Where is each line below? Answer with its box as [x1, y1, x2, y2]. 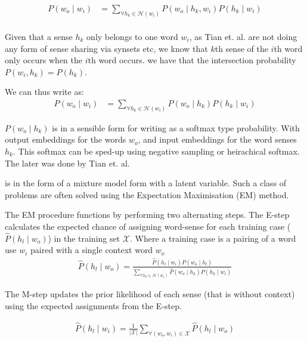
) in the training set [48, 232, 120, 244]
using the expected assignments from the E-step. [5, 300, 182, 312]
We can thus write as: [5, 85, 84, 98]
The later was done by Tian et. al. [5, 156, 130, 169]
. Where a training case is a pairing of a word [130, 232, 296, 244]
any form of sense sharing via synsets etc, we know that [5, 42, 208, 54]
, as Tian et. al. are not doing [189, 30, 297, 42]
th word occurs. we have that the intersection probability [88, 54, 296, 66]
